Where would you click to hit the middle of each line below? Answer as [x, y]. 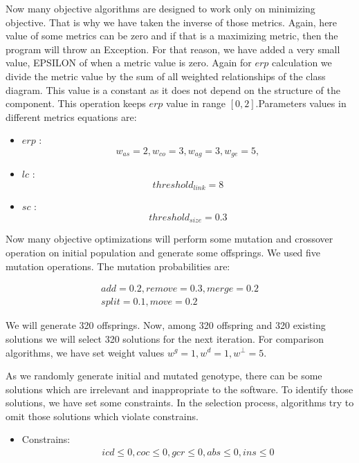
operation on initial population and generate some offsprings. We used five [163, 253]
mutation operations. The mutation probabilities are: [118, 266]
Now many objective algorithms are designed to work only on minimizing [160, 8]
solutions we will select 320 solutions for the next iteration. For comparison [165, 338]
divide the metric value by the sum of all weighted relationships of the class [166, 76]
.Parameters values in [301, 103]
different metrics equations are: [71, 116]
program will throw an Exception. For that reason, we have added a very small [173, 49]
